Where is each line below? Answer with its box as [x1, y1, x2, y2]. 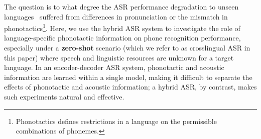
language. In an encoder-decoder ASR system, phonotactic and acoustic [4, 62, 224, 72]
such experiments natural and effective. [4, 91, 124, 101]
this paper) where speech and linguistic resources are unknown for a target [4, 52, 234, 62]
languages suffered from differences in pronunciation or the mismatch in [4, 11, 228, 21]
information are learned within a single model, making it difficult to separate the [4, 71, 252, 82]
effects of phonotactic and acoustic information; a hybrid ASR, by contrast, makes [4, 81, 257, 92]
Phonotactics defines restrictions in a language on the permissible [16, 115, 217, 126]
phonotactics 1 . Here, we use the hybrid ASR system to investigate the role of [4, 21, 240, 33]
